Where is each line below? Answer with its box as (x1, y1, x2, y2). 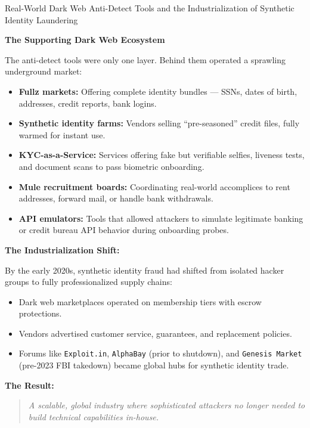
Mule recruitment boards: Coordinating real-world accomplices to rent (18, 180, 290, 193)
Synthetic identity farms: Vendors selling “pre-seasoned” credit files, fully (18, 117, 300, 129)
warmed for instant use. (18, 128, 106, 141)
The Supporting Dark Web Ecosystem (5, 33, 165, 46)
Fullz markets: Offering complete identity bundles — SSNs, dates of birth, (18, 85, 297, 97)
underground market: (5, 65, 82, 77)
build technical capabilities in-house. (28, 410, 159, 423)
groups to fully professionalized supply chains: (5, 275, 172, 288)
